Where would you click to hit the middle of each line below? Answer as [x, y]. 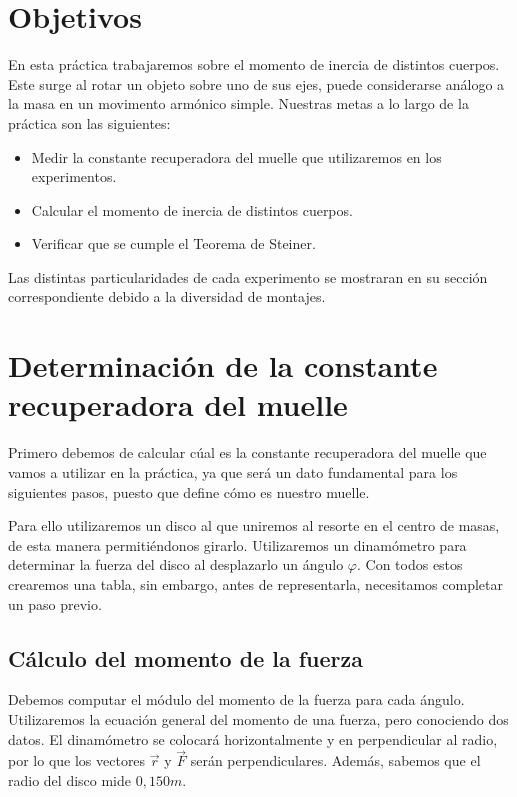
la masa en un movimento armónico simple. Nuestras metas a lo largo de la [238, 103]
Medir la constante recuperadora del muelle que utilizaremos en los [236, 156]
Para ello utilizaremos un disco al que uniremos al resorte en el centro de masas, [254, 525]
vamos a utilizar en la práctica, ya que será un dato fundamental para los [233, 471]
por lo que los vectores [77, 760]
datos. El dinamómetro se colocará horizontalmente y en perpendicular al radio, [253, 738]
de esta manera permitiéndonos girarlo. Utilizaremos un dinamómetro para [237, 544]
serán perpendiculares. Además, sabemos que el [335, 760]
